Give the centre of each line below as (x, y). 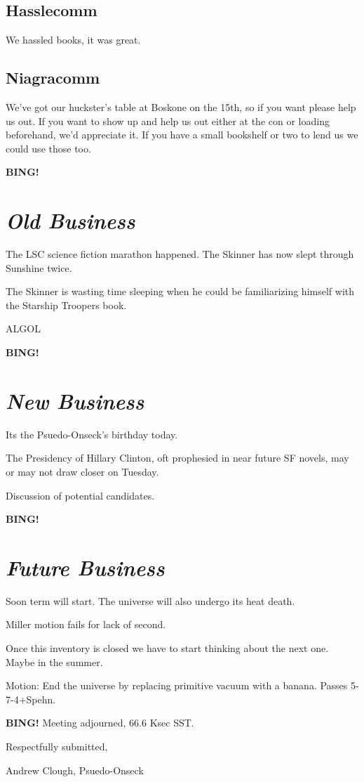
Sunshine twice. (39, 267)
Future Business (85, 567)
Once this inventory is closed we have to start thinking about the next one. (167, 648)
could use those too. (48, 148)
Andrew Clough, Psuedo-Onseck (75, 770)
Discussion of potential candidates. (80, 495)
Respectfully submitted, (57, 747)
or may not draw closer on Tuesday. (82, 471)
